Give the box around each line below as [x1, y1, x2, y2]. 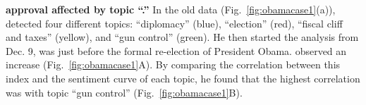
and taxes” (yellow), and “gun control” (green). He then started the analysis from [6, 30, 359, 44]
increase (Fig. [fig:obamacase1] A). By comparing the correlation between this [6, 57, 341, 72]
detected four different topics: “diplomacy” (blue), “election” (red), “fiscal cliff [6, 16, 343, 30]
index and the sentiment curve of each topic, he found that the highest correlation [6, 70, 360, 85]
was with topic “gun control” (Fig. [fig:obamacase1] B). [6, 85, 243, 99]
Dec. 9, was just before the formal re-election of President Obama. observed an [6, 43, 347, 58]
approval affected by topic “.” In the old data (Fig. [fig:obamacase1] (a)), [6, 2, 336, 16]
